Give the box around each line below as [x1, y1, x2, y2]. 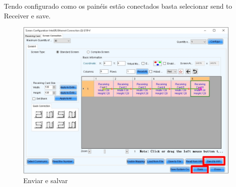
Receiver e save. [4, 10, 51, 20]
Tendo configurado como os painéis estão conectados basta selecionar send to [4, 1, 232, 11]
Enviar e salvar [23, 175, 68, 185]
